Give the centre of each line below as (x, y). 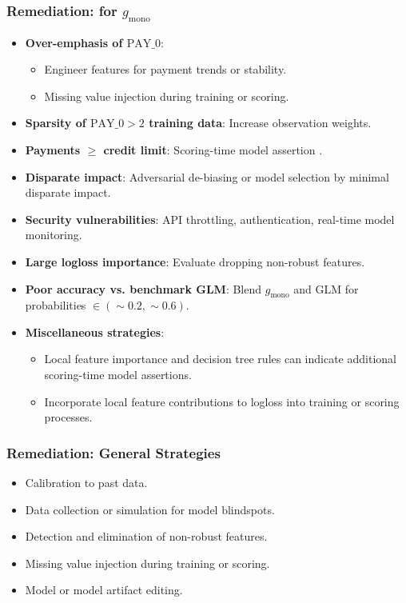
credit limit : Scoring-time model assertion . (213, 149)
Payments (53, 149)
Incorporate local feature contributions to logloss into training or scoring (222, 401)
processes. (68, 417)
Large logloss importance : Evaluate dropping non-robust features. (195, 261)
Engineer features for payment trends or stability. (165, 69)
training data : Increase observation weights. (260, 123)
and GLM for (326, 288)
